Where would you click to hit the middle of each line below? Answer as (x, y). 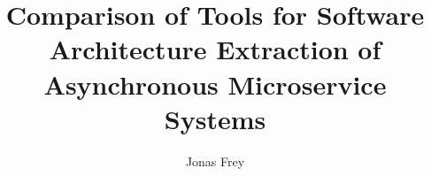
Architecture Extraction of (215, 49)
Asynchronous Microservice (215, 84)
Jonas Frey (215, 161)
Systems (215, 118)
